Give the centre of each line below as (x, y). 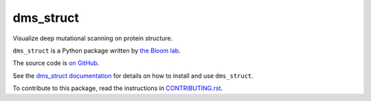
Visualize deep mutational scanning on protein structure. (93, 38)
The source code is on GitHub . (56, 63)
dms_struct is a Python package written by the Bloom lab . (97, 50)
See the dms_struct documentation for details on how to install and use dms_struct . (133, 76)
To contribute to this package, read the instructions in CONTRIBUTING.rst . (118, 88)
